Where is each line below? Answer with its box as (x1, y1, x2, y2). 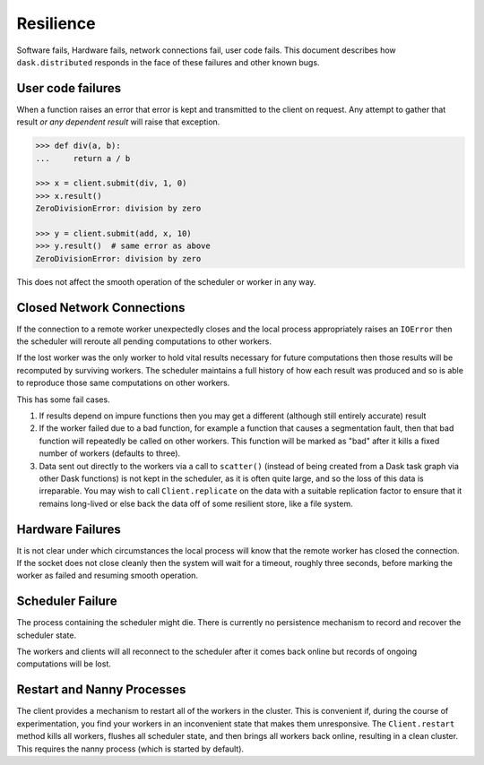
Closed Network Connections (16, 300, 186, 315)
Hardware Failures (16, 521, 121, 537)
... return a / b (35, 153, 131, 163)
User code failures (16, 81, 122, 96)
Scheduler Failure (16, 594, 117, 609)
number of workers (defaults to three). (39, 448, 181, 459)
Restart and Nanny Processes (16, 682, 186, 698)
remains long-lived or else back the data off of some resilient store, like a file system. (39, 498, 353, 509)
